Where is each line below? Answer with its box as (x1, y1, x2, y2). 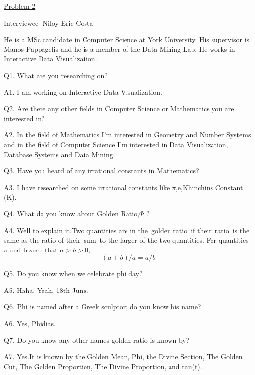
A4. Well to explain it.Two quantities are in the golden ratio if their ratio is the (4, 225, 250, 235)
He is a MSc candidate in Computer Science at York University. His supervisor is (4, 34, 250, 44)
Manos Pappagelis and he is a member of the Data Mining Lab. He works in (4, 43, 235, 54)
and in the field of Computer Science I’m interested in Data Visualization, (4, 139, 228, 149)
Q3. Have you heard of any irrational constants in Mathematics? (4, 166, 199, 176)
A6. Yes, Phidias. (4, 318, 56, 329)
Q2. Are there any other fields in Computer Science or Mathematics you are (4, 103, 234, 114)
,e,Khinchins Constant (175, 182, 243, 192)
